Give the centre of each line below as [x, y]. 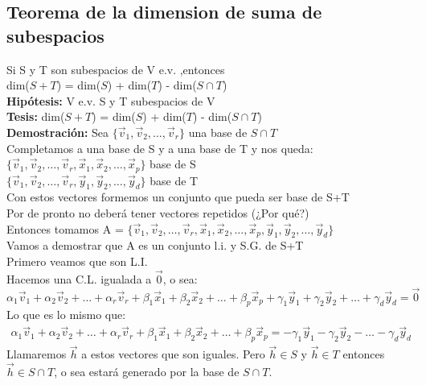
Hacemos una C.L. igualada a [79, 278]
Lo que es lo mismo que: [66, 315]
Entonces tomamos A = [65, 228]
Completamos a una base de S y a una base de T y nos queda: [160, 148]
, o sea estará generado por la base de [147, 372]
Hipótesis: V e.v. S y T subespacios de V [111, 100]
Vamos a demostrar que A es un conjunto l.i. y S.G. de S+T [155, 245]
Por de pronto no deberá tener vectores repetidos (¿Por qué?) [158, 213]
